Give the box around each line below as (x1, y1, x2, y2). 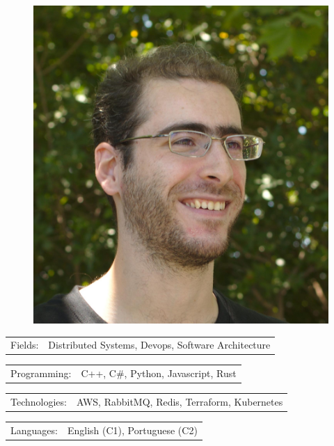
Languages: (10, 422, 58, 437)
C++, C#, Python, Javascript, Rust (81, 366, 237, 381)
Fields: (10, 337, 39, 352)
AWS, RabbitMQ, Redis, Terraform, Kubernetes (76, 395, 283, 409)
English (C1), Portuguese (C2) (67, 422, 198, 437)
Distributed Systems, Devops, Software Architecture (48, 337, 271, 352)
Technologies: (10, 395, 67, 409)
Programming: (10, 366, 72, 381)
